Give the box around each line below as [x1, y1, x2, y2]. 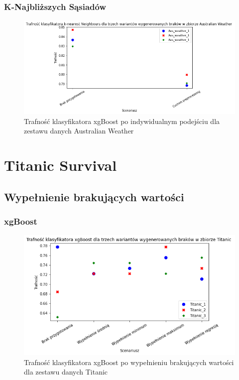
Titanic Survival [4, 155, 117, 175]
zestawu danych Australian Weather [24, 126, 134, 136]
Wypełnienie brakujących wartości [4, 189, 184, 204]
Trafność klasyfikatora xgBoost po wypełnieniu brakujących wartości [24, 357, 234, 367]
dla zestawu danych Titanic [24, 367, 108, 377]
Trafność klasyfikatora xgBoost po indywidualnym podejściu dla [24, 116, 220, 126]
